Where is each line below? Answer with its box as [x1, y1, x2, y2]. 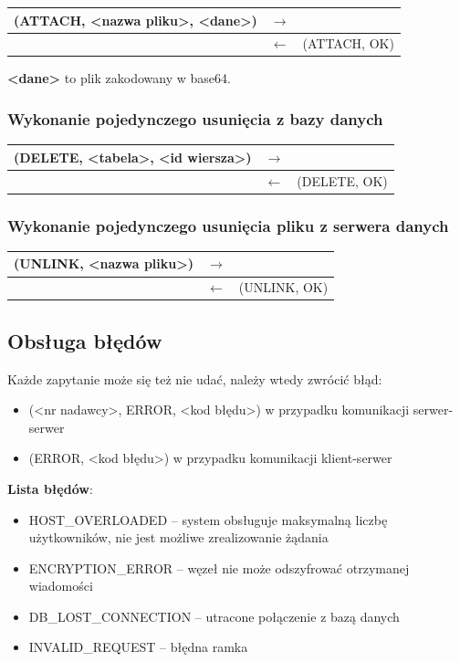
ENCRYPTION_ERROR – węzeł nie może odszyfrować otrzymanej [28, 558, 410, 577]
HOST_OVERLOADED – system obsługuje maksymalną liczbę [28, 510, 388, 529]
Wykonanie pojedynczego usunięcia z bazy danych [7, 107, 383, 130]
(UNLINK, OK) [238, 278, 329, 297]
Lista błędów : [7, 478, 93, 498]
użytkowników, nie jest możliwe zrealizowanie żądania [28, 528, 329, 547]
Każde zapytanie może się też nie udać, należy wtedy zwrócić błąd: [7, 369, 382, 388]
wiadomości [28, 576, 93, 595]
